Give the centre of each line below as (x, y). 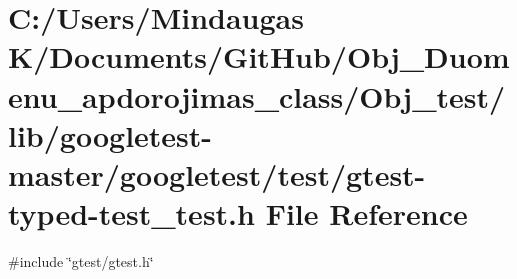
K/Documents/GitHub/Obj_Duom (259, 56)
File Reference (366, 213)
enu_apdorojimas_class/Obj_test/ (257, 95)
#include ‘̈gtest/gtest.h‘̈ (81, 261)
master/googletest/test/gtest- (217, 173)
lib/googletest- (110, 134)
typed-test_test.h (131, 213)
